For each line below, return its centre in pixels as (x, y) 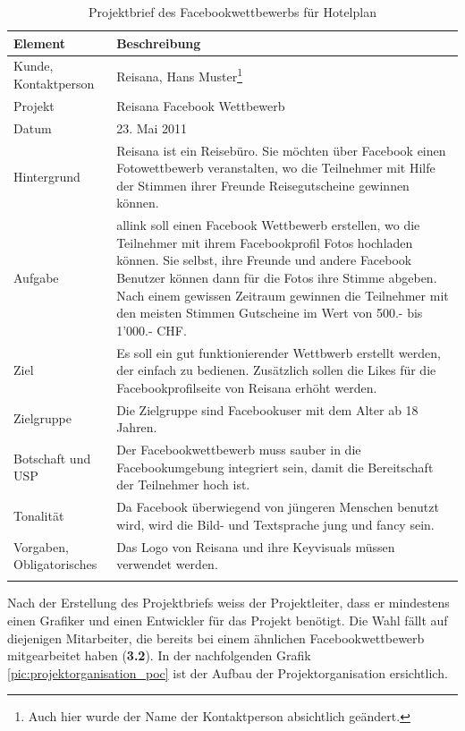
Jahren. (137, 427)
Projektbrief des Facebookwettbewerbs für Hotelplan (232, 12)
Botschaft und (52, 458)
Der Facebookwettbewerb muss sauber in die (239, 450)
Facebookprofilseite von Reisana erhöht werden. (247, 387)
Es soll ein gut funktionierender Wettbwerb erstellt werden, (279, 352)
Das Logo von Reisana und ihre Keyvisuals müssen (256, 546)
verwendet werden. (167, 564)
